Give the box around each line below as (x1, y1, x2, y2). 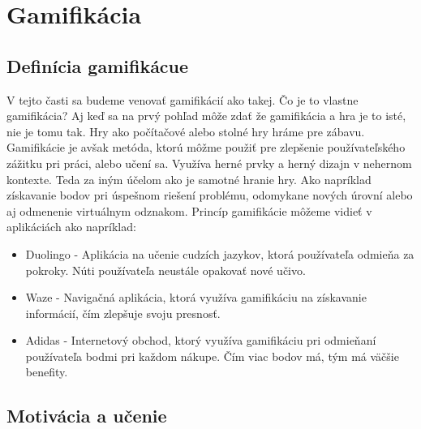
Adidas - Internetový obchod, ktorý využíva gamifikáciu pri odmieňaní (25, 332, 376, 349)
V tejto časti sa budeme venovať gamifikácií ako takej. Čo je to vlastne (6, 91, 359, 108)
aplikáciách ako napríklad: (6, 218, 136, 235)
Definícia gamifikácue (6, 53, 189, 78)
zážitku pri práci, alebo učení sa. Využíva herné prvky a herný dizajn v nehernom (6, 154, 412, 171)
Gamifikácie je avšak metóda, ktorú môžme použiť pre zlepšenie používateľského (6, 139, 406, 156)
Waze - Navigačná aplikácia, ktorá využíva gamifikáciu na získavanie (25, 289, 367, 306)
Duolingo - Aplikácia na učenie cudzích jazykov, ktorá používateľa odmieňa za (25, 245, 415, 262)
